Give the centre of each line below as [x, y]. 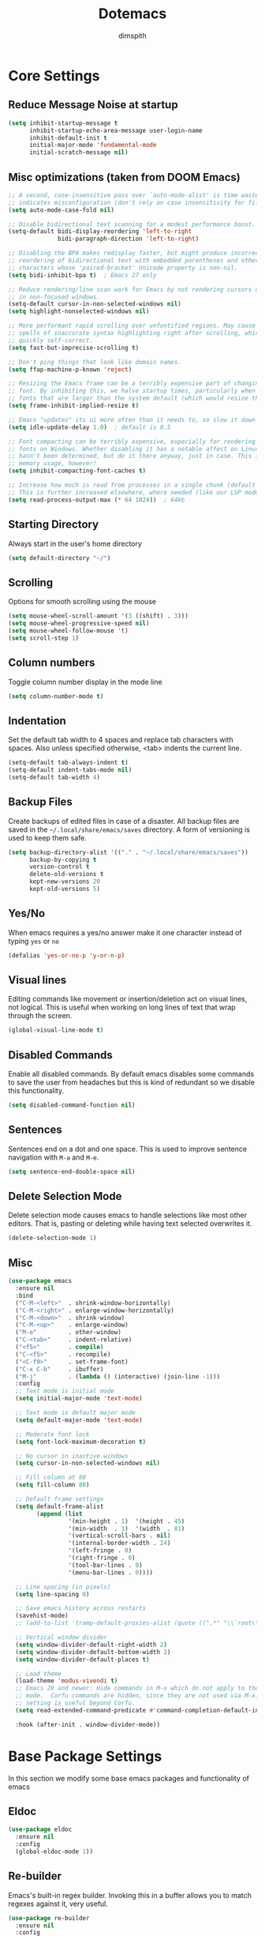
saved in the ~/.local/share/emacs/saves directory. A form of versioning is [129, 829]
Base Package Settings [85, 1756]
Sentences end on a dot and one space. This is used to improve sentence [127, 1148]
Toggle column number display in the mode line [86, 682]
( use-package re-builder [49, 1918]
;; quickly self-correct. [50, 340]
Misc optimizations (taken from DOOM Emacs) [124, 177]
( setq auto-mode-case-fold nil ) [61, 210]
